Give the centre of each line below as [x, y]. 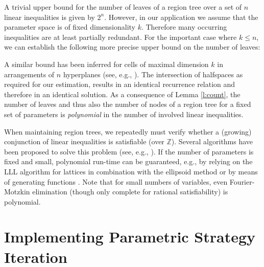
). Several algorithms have [212, 141]
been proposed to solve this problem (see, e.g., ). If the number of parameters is [129, 151]
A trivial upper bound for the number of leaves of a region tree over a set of [123, 7]
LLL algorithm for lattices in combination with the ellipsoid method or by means [131, 171]
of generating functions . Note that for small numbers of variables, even [116, 181]
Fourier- [242, 181]
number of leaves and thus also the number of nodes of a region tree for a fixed [128, 104]
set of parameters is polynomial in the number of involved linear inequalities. [124, 114]
